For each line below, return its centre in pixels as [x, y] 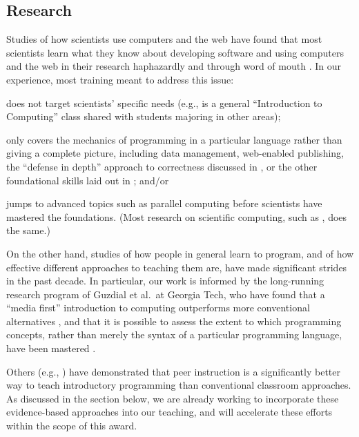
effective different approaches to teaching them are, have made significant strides [177, 267]
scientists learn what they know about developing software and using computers [175, 52]
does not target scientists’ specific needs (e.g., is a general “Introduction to [164, 103]
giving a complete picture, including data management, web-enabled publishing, [175, 153]
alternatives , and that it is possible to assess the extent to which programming [174, 321]
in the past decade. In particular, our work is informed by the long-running [165, 281]
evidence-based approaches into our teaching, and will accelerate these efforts [169, 412]
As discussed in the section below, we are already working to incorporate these [173, 398]
